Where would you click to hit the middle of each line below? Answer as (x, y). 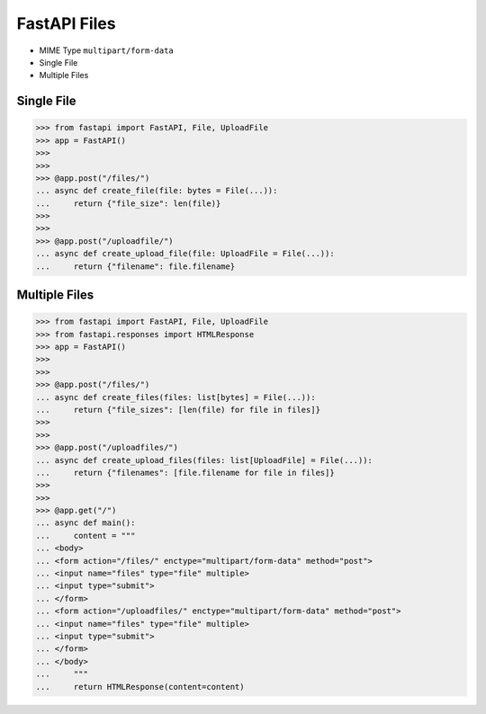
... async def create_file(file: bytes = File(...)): (157, 191)
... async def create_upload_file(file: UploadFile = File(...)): (185, 254)
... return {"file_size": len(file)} (128, 203)
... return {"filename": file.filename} (135, 266)
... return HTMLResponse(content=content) (140, 687)
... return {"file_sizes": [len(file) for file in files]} (178, 410)
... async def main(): (85, 523)
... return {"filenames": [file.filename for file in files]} (185, 473)
